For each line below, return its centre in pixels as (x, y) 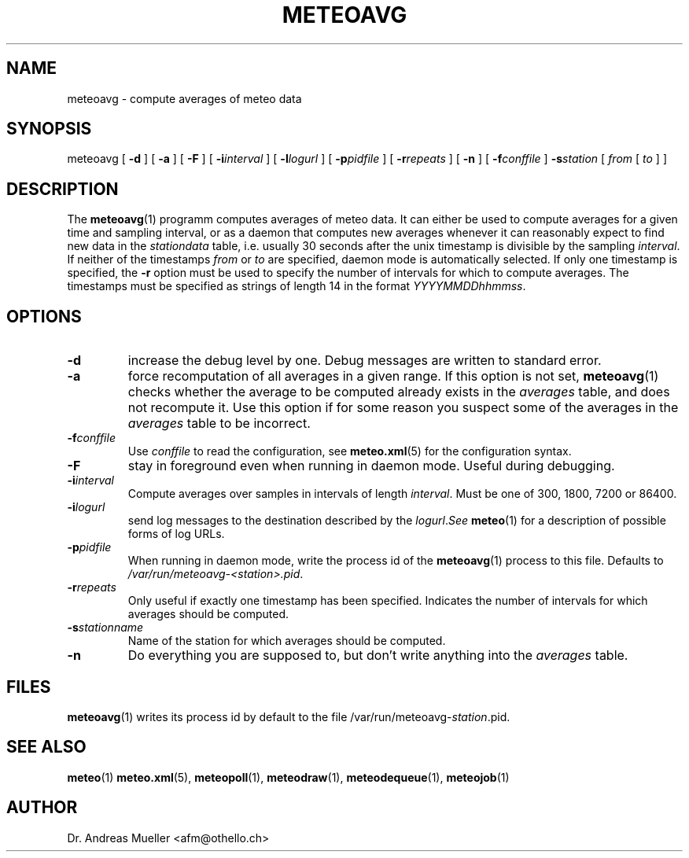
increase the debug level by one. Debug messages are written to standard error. (365, 361)
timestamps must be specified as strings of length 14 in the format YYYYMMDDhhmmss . (297, 286)
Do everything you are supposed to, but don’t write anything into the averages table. (378, 655)
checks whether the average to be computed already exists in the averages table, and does (399, 392)
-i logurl (86, 507)
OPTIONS (44, 316)
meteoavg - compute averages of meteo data (184, 98)
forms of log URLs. (176, 534)
